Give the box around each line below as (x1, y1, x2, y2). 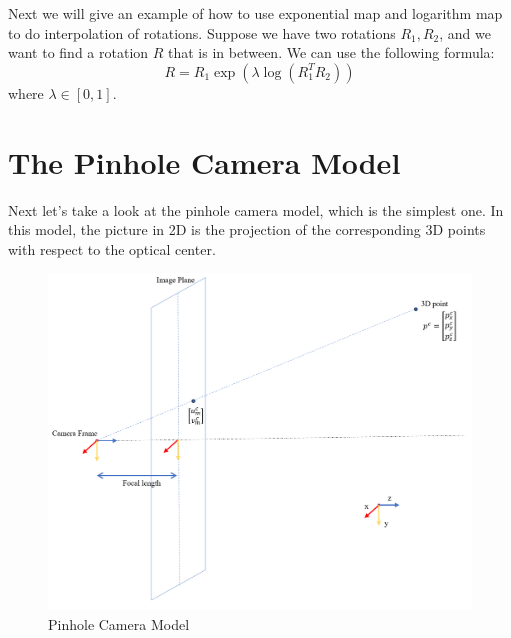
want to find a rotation (8, 42, 149, 63)
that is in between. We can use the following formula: (168, 42, 495, 63)
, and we (439, 22, 491, 43)
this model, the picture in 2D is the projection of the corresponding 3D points (8, 219, 486, 240)
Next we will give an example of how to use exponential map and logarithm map (8, 3, 503, 23)
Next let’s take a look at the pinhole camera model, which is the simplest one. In (8, 199, 504, 220)
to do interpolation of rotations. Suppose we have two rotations (8, 22, 396, 43)
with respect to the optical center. (8, 238, 216, 259)
